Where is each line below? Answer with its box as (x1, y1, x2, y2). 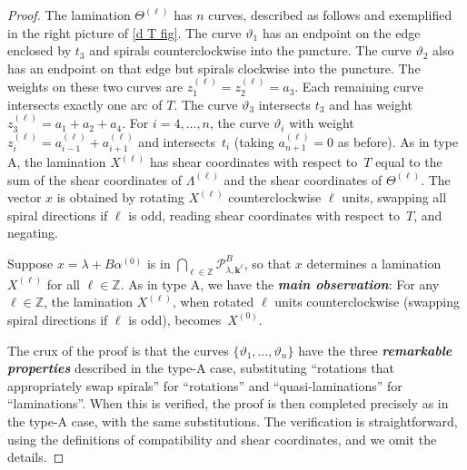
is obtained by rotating (56, 188, 184, 207)
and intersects (138, 132, 215, 151)
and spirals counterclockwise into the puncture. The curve (89, 41, 412, 60)
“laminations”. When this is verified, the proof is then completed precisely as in (7, 394, 449, 413)
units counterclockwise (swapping (274, 292, 460, 311)
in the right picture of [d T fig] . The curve (7, 23, 242, 42)
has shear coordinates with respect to (149, 152, 358, 171)
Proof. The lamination (7, 5, 131, 24)
